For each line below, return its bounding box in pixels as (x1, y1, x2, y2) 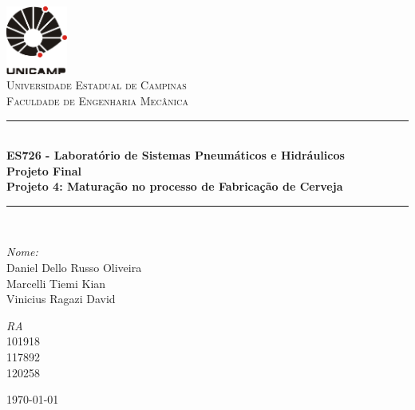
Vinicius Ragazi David (6, 290, 116, 307)
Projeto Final (6, 162, 81, 179)
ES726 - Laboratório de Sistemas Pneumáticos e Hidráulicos (6, 147, 345, 164)
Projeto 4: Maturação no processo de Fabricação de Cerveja (6, 178, 343, 195)
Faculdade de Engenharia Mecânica (6, 92, 188, 108)
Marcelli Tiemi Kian (6, 274, 106, 291)
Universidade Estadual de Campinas (6, 77, 187, 93)
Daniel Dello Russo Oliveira (6, 259, 142, 276)
